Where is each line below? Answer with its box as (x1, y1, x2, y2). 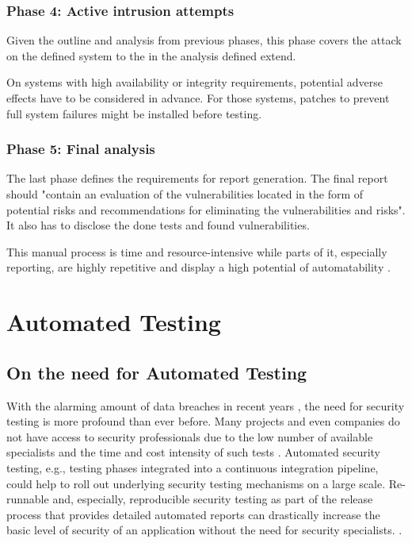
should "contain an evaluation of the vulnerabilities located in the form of (6, 186, 364, 202)
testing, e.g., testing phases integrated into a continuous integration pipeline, (6, 459, 379, 476)
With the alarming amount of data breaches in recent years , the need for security (6, 397, 405, 414)
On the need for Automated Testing (6, 360, 307, 384)
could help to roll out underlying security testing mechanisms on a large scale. (6, 475, 386, 491)
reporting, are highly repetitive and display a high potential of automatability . (6, 259, 391, 275)
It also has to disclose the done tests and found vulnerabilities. (6, 217, 310, 233)
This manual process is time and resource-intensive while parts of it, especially (6, 243, 387, 260)
